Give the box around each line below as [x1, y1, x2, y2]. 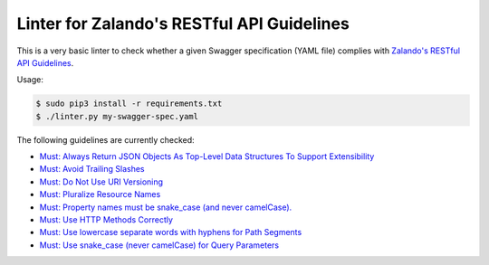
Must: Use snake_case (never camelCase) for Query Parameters [39, 240, 280, 251]
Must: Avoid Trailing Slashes [39, 164, 145, 175]
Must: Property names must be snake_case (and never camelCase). [39, 202, 292, 213]
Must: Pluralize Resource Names [39, 189, 161, 200]
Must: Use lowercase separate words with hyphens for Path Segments [39, 227, 302, 238]
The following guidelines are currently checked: [16, 134, 195, 145]
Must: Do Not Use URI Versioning [39, 176, 163, 187]
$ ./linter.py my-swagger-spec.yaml [35, 111, 199, 121]
